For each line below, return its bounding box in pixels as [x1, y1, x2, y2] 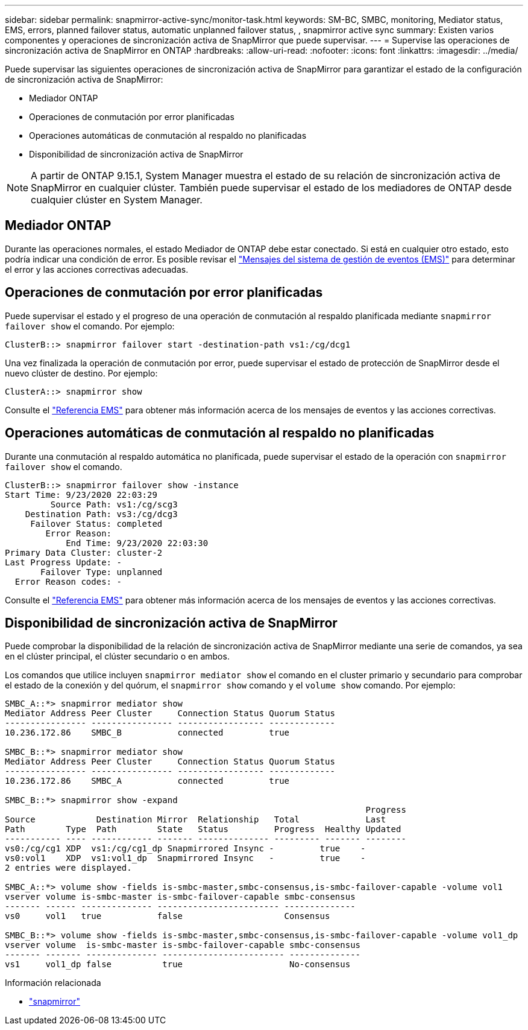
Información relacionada [5, 978, 101, 988]
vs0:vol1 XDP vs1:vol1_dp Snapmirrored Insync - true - [5, 853, 366, 863]
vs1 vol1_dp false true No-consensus [5, 959, 351, 970]
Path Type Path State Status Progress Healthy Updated [5, 824, 401, 834]
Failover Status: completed [30, 518, 163, 529]
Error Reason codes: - [14, 576, 122, 587]
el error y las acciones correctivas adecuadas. [5, 264, 189, 275]
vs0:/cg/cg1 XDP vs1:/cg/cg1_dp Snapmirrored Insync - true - [5, 844, 366, 854]
